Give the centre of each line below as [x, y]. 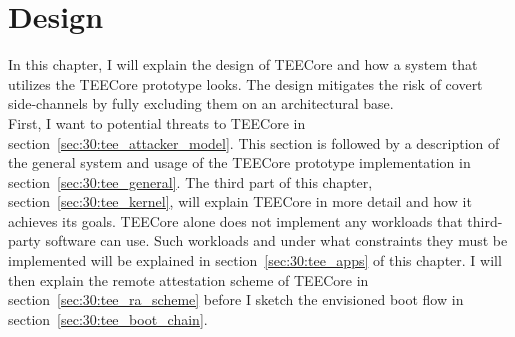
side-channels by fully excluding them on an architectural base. [201, 103]
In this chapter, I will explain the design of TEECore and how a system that [243, 64]
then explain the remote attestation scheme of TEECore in [188, 279]
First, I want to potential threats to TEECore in [157, 122]
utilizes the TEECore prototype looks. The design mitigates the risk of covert [245, 83]
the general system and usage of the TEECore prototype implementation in [239, 162]
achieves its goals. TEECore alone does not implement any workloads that [235, 220]
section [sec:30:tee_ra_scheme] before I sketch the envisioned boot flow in [236, 299]
